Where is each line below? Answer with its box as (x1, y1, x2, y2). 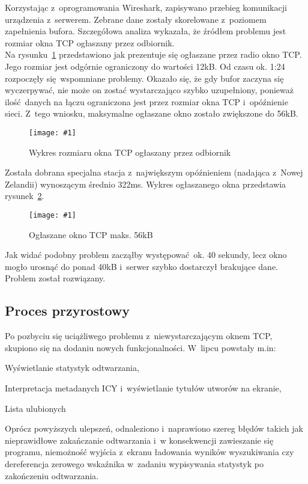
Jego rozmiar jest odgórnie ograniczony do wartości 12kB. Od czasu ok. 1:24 (5, 60, 285, 72)
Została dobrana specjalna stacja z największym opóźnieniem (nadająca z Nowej (5, 166, 303, 179)
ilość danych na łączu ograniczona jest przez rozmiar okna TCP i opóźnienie (5, 95, 288, 108)
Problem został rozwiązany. (5, 272, 106, 284)
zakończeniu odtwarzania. (5, 469, 98, 482)
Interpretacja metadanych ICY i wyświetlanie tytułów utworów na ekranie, (5, 381, 282, 394)
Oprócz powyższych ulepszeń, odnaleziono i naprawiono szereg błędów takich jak (5, 422, 303, 435)
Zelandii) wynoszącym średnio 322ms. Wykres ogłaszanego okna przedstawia (5, 177, 286, 190)
